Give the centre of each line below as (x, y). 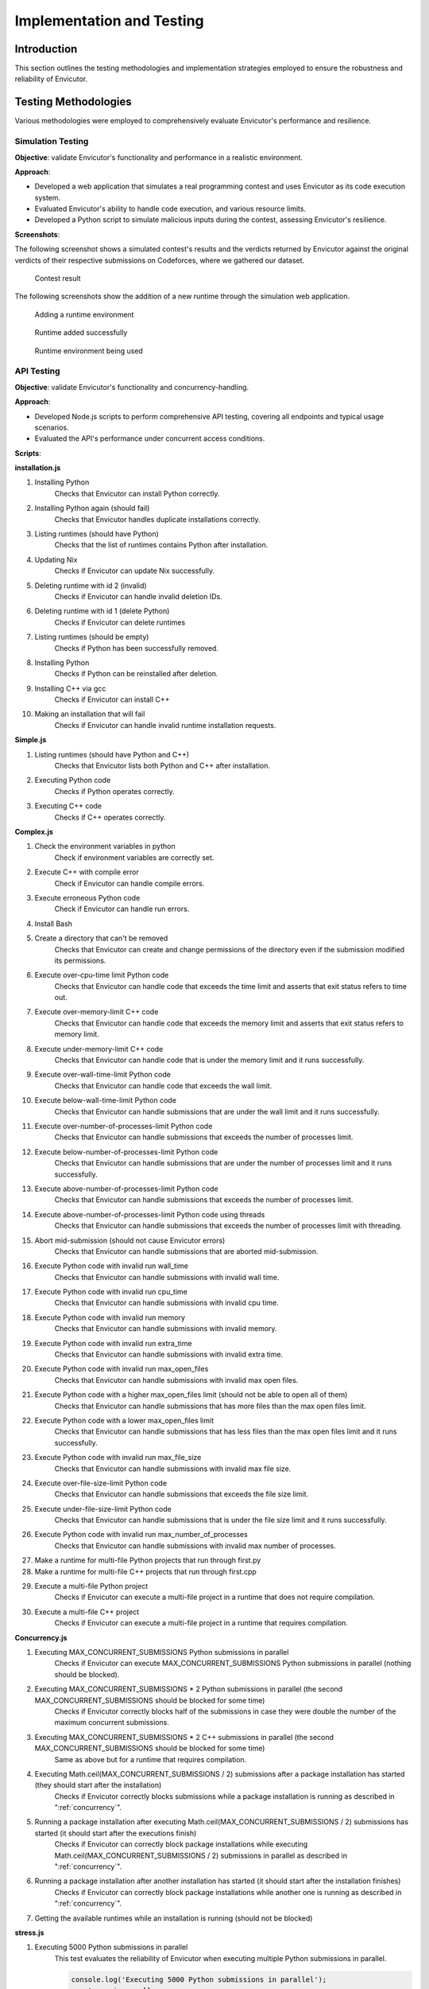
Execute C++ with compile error (87, 872)
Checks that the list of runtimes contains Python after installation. (161, 545)
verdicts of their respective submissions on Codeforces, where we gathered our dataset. (160, 260)
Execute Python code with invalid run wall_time (111, 1266)
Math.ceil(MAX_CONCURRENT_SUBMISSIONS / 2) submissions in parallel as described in (201, 1855)
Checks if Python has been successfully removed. (136, 648)
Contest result (58, 278)
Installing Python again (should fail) (92, 508)
